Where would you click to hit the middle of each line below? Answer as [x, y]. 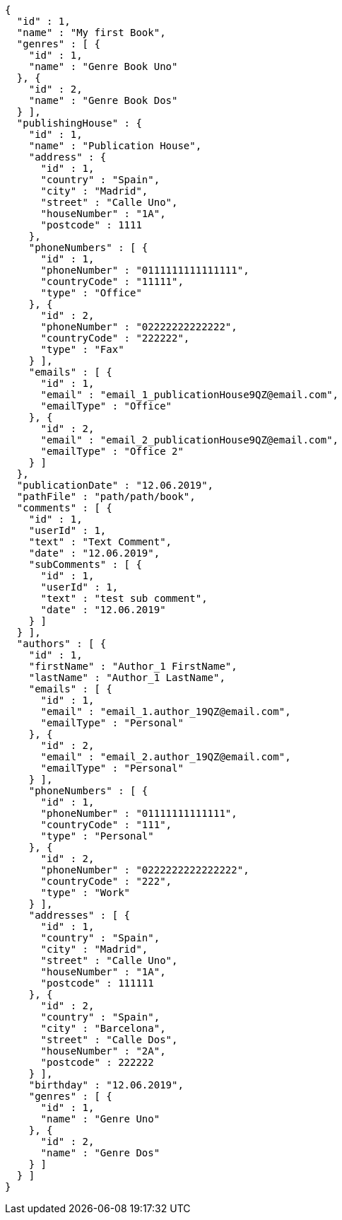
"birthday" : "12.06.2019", [106, 1085]
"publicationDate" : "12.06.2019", [115, 485]
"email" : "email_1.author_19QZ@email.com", [166, 711]
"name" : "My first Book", [91, 33]
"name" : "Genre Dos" [100, 1153]
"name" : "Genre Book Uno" [103, 66]
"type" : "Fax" [82, 349]
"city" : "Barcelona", [103, 1028]
